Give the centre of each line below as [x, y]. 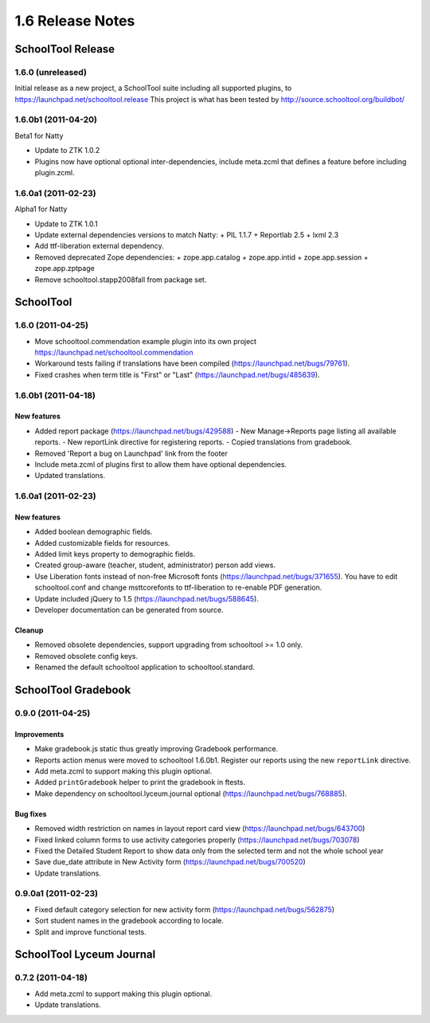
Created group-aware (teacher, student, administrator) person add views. [155, 565]
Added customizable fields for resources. [102, 543]
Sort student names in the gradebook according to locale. [129, 921]
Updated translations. [70, 476]
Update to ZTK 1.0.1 [66, 224]
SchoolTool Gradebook [73, 690]
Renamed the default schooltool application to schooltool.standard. [145, 667]
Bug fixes [31, 813]
